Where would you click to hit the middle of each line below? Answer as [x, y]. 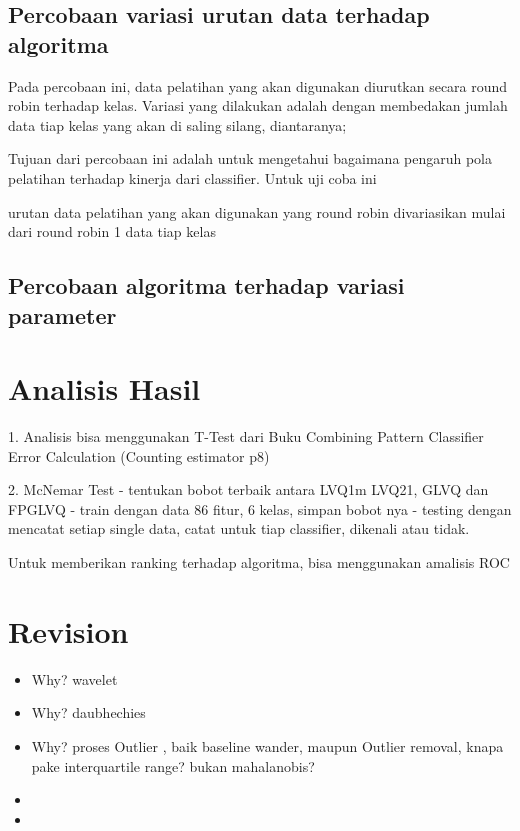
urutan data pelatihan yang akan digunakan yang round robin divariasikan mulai [257, 211]
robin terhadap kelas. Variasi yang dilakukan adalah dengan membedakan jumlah [258, 105]
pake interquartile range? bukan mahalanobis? [173, 765]
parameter [62, 314]
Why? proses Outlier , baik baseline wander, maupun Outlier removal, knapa [267, 745]
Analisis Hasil [104, 388]
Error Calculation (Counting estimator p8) [139, 455]
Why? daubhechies [88, 712]
